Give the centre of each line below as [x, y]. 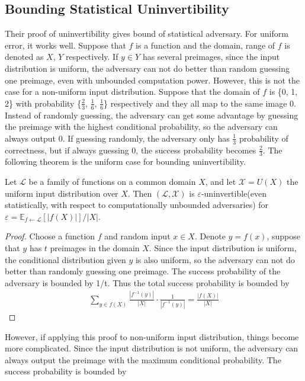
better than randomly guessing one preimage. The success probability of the [143, 271]
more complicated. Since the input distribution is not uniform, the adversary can [152, 348]
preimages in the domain [95, 248]
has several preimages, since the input [211, 57]
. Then [140, 193]
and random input [137, 236]
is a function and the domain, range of [206, 45]
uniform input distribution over [62, 193]
